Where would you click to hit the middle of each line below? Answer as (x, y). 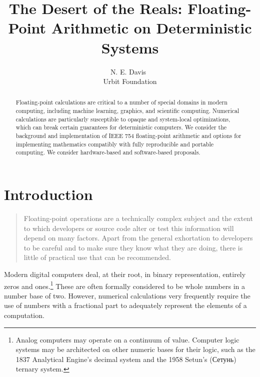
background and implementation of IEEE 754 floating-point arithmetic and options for (128, 136)
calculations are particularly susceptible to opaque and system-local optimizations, (123, 119)
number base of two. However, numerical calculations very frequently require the (127, 295)
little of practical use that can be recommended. (97, 257)
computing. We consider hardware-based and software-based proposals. (108, 152)
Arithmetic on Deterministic (151, 28)
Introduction (48, 194)
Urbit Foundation (130, 81)
